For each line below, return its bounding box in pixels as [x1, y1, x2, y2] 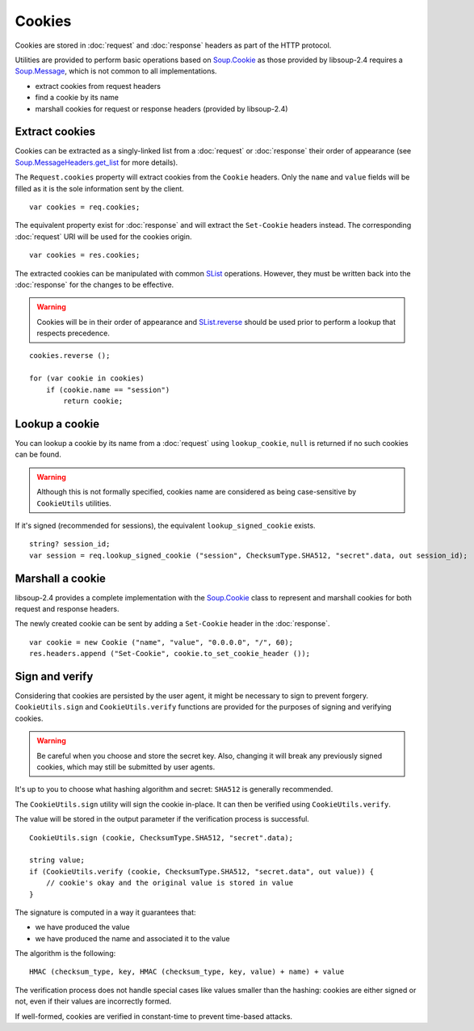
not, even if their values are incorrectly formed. [15, 996, 172, 1006]
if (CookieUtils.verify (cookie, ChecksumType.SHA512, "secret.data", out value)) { [29, 867, 375, 876]
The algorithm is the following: [15, 949, 116, 958]
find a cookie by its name [35, 93, 119, 103]
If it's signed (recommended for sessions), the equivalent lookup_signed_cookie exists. [15, 520, 316, 530]
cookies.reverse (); [29, 351, 111, 360]
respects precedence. [36, 328, 111, 339]
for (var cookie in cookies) [29, 374, 145, 383]
